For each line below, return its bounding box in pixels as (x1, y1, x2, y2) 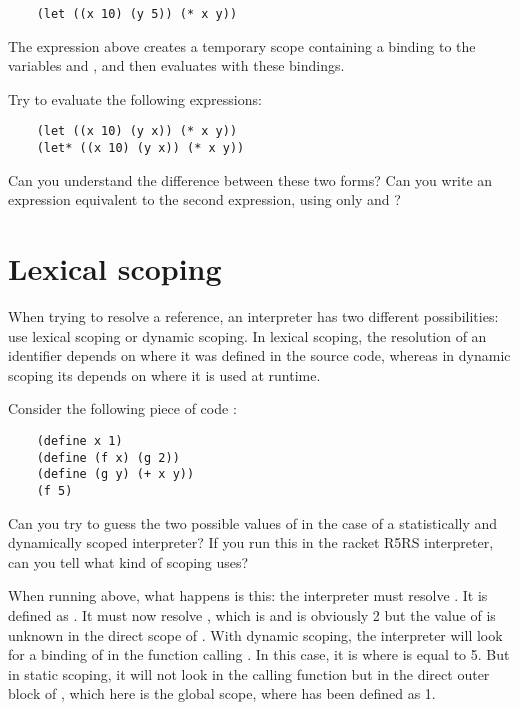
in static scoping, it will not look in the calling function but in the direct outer (8, 663, 490, 684)
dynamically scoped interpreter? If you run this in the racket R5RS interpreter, (8, 532, 494, 553)
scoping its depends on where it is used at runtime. (8, 364, 321, 385)
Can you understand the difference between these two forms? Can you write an (8, 169, 493, 190)
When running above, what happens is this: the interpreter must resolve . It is (8, 585, 488, 606)
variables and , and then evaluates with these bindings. (8, 55, 345, 76)
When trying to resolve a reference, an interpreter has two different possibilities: (8, 306, 499, 327)
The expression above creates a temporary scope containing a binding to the (8, 35, 476, 56)
